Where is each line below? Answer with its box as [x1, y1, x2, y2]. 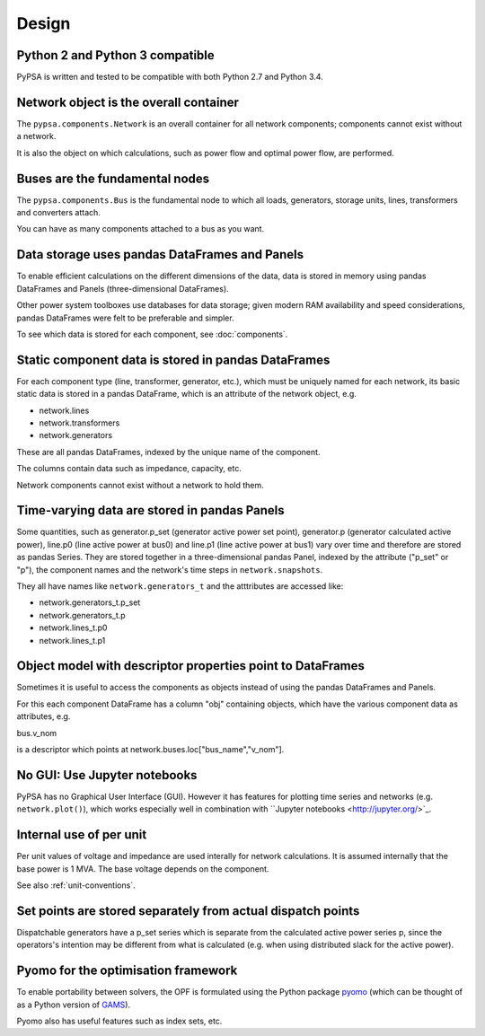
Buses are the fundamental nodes [16, 171, 210, 186]
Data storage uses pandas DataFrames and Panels [16, 247, 304, 262]
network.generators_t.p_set [39, 597, 141, 608]
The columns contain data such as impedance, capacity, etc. [16, 463, 242, 474]
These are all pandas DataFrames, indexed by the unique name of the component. [16, 446, 321, 457]
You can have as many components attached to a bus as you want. [16, 224, 265, 234]
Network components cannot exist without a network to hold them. [16, 479, 264, 490]
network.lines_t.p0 [39, 622, 108, 633]
